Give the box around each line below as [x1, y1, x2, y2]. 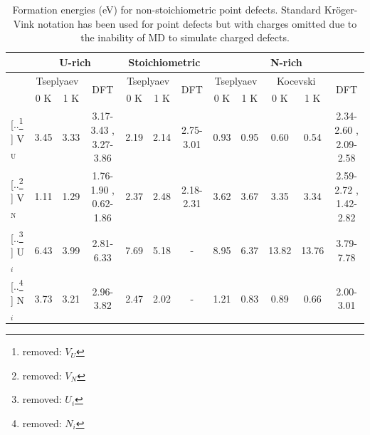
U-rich [59, 54, 91, 69]
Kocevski [276, 73, 316, 88]
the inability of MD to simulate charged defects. [80, 30, 290, 45]
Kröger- [324, 2, 358, 16]
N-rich [270, 54, 302, 69]
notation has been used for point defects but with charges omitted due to [37, 16, 357, 31]
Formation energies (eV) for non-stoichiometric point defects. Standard [12, 2, 322, 16]
